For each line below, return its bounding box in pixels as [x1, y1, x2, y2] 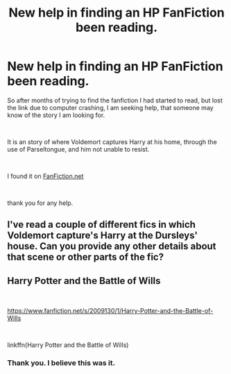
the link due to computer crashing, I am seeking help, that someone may [7, 103, 214, 112]
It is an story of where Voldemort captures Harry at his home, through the [7, 137, 217, 146]
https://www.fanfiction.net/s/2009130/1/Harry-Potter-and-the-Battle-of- [7, 307, 214, 315]
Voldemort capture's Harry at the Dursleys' [7, 230, 198, 242]
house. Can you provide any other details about [7, 240, 216, 252]
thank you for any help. [7, 199, 74, 207]
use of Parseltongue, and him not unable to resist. [7, 145, 150, 153]
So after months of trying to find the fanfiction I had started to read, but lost [7, 96, 223, 105]
